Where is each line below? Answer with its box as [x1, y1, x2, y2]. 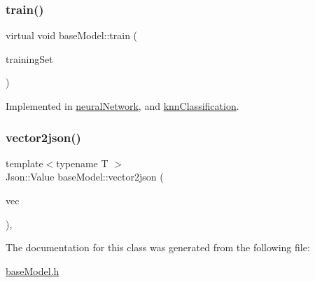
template [6, 155, 43, 170]
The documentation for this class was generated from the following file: [6, 240, 310, 255]
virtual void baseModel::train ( [6, 28, 138, 43]
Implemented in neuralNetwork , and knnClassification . [6, 99, 239, 113]
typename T [56, 155, 108, 170]
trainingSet [6, 51, 53, 66]
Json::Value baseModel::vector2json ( [6, 169, 164, 184]
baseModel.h [6, 263, 59, 278]
